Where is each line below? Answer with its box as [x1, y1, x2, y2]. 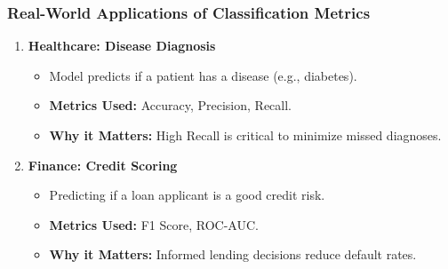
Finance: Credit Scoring [28, 155, 178, 174]
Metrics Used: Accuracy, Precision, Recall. [49, 96, 292, 115]
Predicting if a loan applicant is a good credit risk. [49, 186, 325, 204]
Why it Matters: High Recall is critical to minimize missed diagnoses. [49, 126, 442, 144]
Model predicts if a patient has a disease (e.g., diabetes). [49, 66, 357, 84]
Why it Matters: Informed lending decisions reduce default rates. [49, 245, 417, 264]
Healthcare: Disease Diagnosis [28, 36, 216, 55]
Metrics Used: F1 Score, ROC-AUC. [49, 215, 259, 233]
